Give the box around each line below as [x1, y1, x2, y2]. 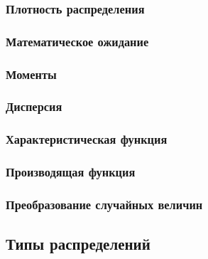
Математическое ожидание [6, 32, 149, 50]
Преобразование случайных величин [6, 195, 203, 213]
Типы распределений [6, 233, 150, 255]
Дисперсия [6, 97, 62, 115]
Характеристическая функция [6, 130, 168, 148]
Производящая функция [6, 163, 136, 181]
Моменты [6, 65, 57, 83]
